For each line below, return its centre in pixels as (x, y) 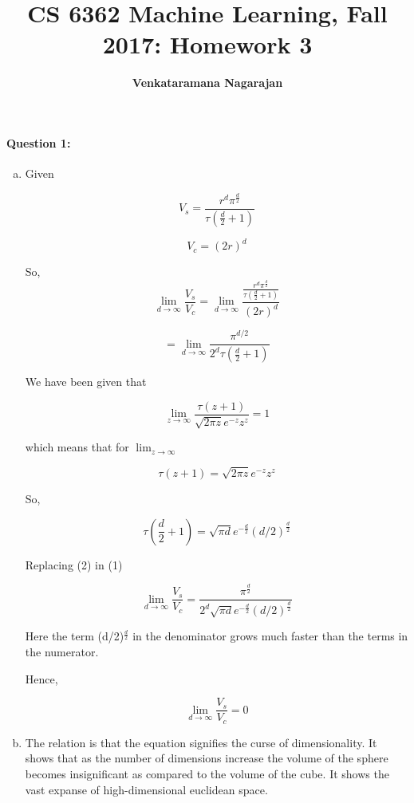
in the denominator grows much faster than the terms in (270, 636)
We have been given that (86, 382)
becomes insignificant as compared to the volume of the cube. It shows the (207, 773)
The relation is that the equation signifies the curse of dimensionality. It (201, 742)
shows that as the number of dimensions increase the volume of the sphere (207, 758)
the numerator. (62, 652)
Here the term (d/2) (75, 636)
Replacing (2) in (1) (74, 564)
